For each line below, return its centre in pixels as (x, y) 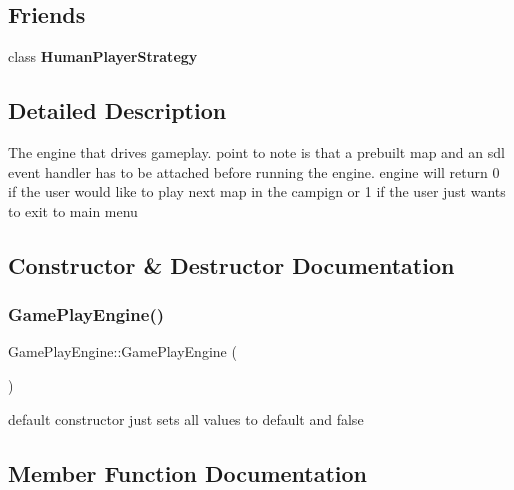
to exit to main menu (73, 210)
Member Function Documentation (188, 472)
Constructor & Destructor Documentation (231, 264)
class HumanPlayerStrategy (103, 56)
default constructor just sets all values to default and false (186, 418)
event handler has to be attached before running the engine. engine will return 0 (254, 171)
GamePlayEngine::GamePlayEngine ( (122, 351)
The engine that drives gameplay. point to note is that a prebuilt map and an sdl (256, 152)
